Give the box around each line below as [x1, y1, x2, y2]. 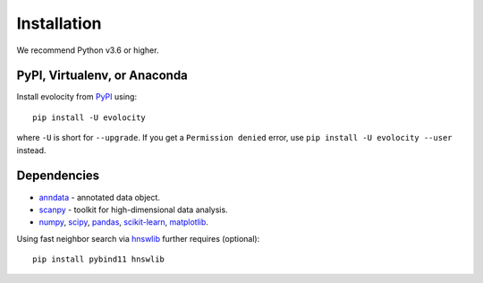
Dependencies [16, 168, 100, 184]
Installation [16, 13, 102, 33]
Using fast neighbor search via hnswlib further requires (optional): [16, 233, 260, 244]
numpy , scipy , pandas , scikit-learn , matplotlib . [38, 217, 209, 227]
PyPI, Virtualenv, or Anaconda [16, 68, 188, 83]
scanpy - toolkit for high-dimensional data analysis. [38, 204, 228, 215]
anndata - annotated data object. [38, 192, 161, 202]
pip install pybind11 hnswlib [32, 254, 165, 264]
